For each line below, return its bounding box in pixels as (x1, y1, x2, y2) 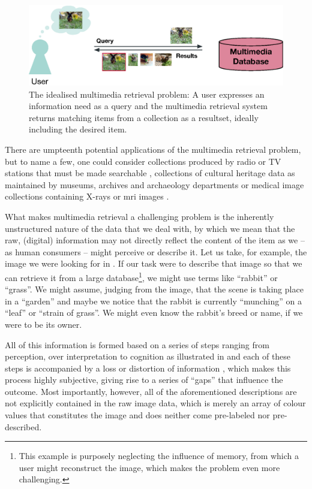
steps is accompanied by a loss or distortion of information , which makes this (5, 361, 291, 374)
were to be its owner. (5, 318, 82, 330)
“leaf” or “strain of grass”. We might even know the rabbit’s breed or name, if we (5, 306, 303, 319)
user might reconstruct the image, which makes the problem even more (19, 461, 280, 473)
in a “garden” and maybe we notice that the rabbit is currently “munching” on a (5, 294, 302, 307)
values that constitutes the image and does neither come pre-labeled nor (5, 409, 270, 421)
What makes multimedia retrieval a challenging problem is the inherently (5, 210, 274, 222)
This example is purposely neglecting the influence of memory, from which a (19, 449, 299, 462)
